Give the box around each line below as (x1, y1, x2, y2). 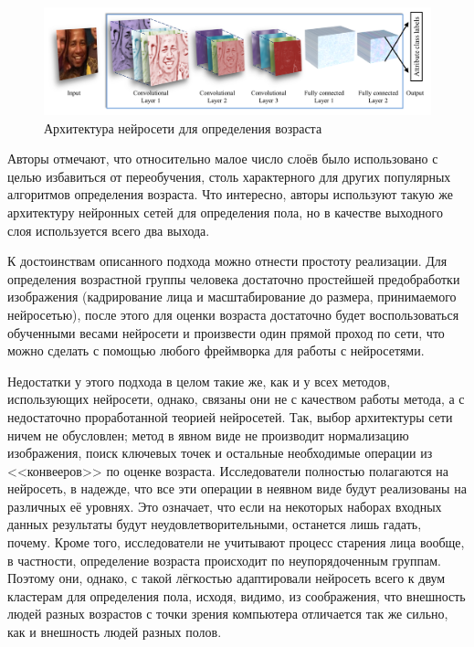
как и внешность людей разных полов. (7, 622, 222, 642)
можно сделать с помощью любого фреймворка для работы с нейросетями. (7, 341, 425, 360)
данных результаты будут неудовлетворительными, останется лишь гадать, (7, 514, 422, 534)
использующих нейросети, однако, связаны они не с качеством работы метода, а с (7, 389, 465, 408)
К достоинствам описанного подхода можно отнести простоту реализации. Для (7, 251, 448, 270)
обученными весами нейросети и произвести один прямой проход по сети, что (7, 323, 445, 342)
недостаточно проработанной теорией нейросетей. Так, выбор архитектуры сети (7, 407, 453, 426)
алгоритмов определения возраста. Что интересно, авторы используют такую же (7, 185, 454, 204)
